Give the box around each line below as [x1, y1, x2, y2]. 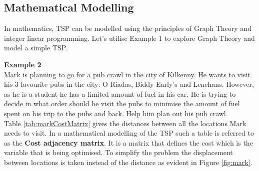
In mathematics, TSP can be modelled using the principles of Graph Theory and [4, 23, 251, 33]
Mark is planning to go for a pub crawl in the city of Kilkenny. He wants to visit [4, 69, 250, 79]
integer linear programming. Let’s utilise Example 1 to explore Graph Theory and [4, 32, 255, 43]
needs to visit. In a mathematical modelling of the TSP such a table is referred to [4, 128, 254, 138]
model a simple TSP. [4, 42, 68, 53]
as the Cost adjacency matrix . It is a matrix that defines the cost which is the [4, 137, 253, 148]
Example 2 [4, 59, 41, 69]
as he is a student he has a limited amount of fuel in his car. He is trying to [4, 88, 236, 99]
